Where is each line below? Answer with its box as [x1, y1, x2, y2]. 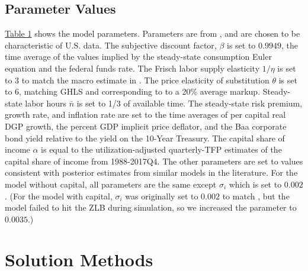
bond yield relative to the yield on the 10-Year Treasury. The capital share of [5, 131, 285, 144]
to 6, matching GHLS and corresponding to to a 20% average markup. [5, 85, 261, 98]
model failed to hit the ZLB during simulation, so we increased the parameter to [5, 201, 297, 214]
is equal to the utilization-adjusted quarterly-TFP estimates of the [41, 143, 282, 156]
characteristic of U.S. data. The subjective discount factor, [5, 38, 217, 51]
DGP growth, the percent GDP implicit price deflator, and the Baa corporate [5, 120, 287, 132]
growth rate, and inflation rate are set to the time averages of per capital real [5, 108, 286, 121]
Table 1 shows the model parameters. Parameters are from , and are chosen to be [5, 27, 300, 40]
